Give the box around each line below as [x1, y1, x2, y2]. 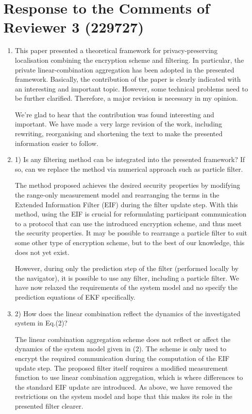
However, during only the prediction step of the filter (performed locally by [15, 263, 239, 273]
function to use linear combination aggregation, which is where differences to [15, 372, 243, 382]
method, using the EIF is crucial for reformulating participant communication [15, 209, 247, 219]
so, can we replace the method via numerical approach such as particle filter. [15, 163, 243, 174]
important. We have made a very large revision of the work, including [15, 119, 222, 129]
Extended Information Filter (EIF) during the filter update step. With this [15, 199, 238, 209]
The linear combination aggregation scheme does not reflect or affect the [15, 334, 231, 344]
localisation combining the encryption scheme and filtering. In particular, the [15, 54, 244, 65]
